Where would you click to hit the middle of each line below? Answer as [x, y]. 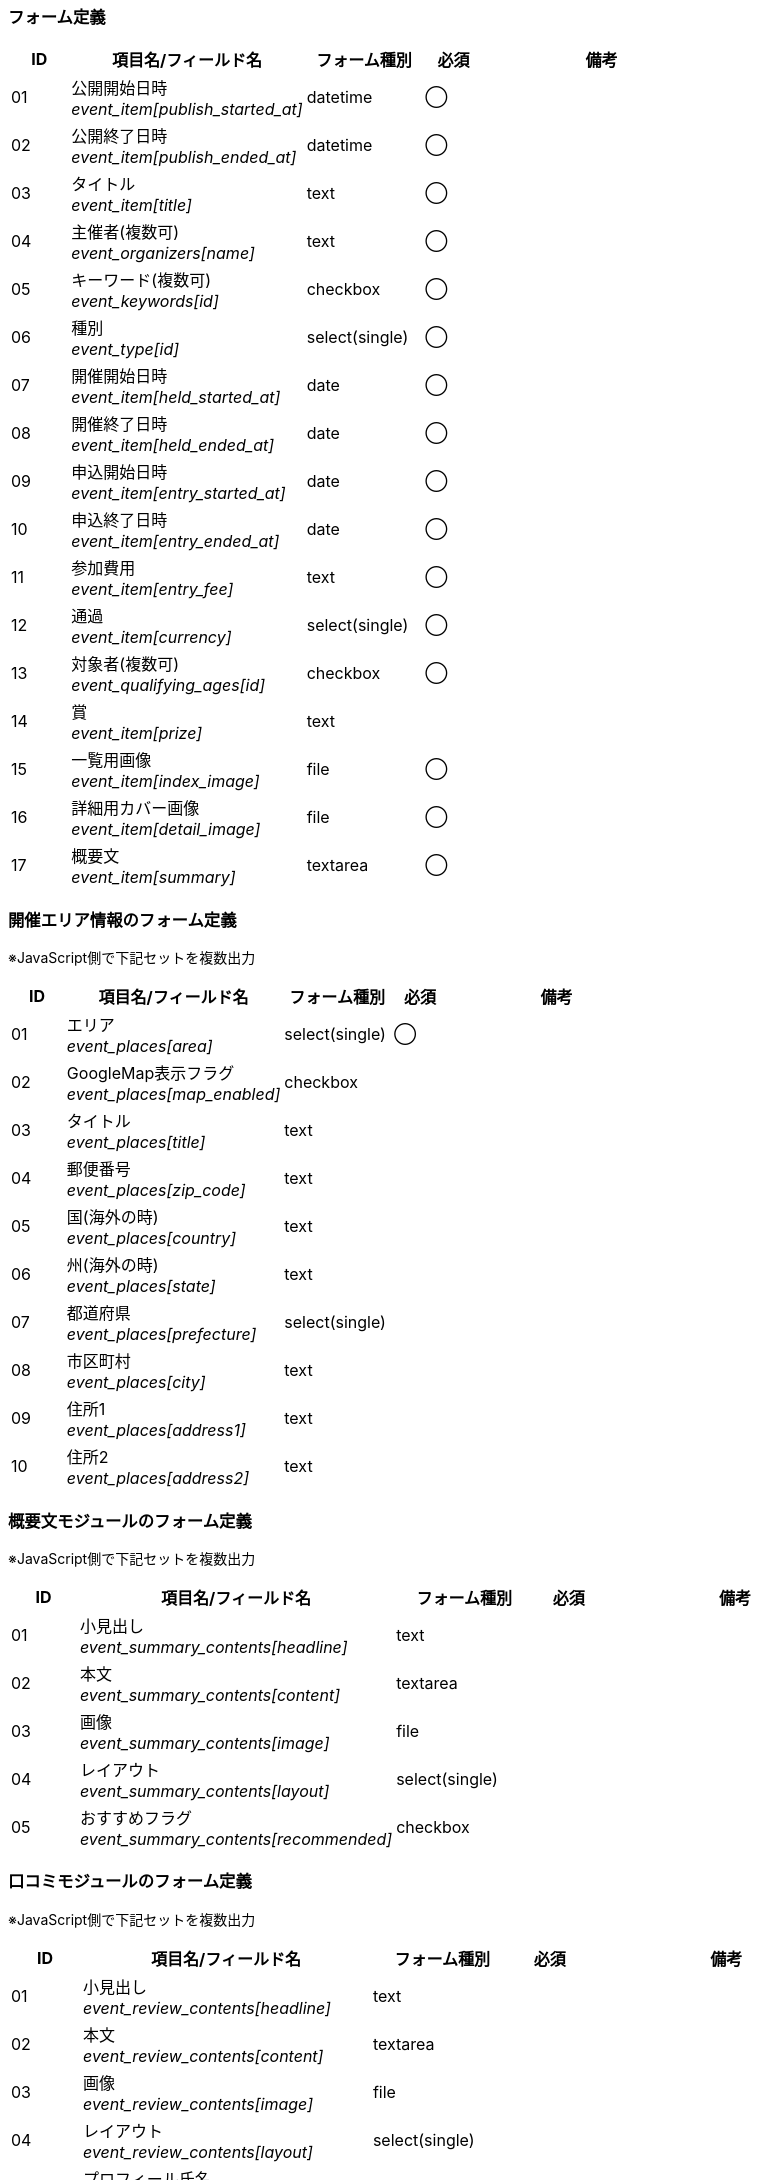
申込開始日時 [119, 472]
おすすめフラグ [135, 1817]
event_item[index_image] [165, 781]
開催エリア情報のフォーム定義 [122, 919]
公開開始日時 [119, 88]
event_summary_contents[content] [209, 1694]
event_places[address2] [158, 1478]
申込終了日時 [119, 520]
